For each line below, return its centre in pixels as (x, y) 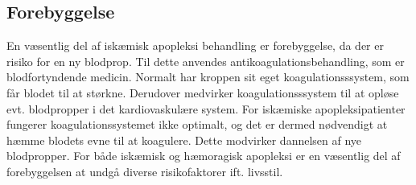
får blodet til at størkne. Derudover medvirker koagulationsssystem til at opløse (203, 92)
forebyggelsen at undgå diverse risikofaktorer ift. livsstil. (145, 171)
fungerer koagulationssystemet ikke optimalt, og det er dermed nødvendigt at (197, 124)
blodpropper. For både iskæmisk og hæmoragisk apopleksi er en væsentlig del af (204, 156)
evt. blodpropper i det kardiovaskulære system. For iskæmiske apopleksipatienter (206, 108)
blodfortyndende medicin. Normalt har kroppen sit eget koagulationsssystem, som (208, 77)
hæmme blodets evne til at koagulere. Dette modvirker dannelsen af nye (184, 140)
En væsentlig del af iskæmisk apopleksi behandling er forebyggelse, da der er (195, 45)
